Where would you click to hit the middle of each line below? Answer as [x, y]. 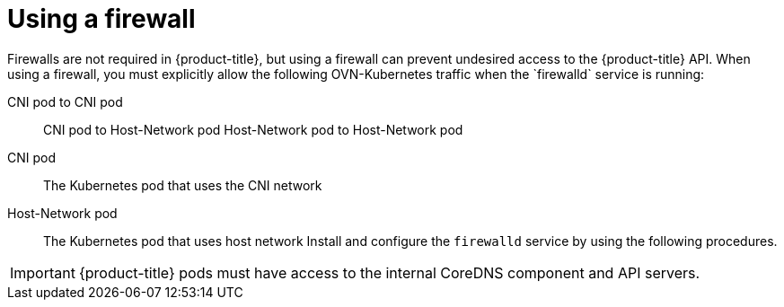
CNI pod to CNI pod [65, 101]
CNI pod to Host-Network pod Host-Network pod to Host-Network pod [253, 129]
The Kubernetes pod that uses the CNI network [183, 185]
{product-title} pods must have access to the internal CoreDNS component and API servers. [389, 272]
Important [43, 272]
